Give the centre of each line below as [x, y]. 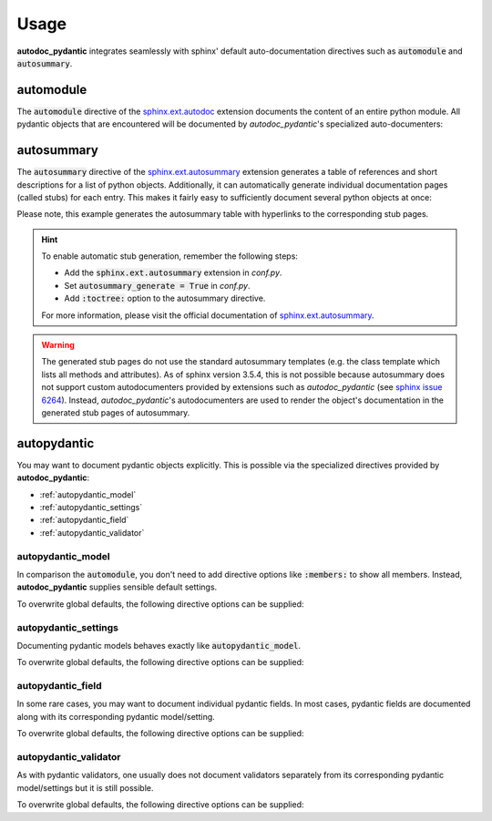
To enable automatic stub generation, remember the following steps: [169, 256]
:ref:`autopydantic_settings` [91, 508]
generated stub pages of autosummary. [116, 413]
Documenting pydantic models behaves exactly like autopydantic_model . [159, 645]
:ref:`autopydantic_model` [88, 494]
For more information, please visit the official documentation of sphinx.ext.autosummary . [208, 315]
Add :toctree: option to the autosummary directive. [165, 298]
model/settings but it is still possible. [85, 787]
